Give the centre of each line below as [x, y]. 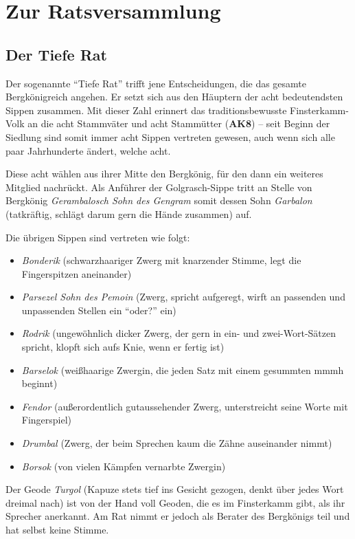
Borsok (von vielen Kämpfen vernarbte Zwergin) [124, 466]
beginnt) [39, 383]
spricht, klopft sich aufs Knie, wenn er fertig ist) [123, 347]
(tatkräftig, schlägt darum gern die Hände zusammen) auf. [129, 213]
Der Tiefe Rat [56, 54]
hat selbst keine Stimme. [57, 530]
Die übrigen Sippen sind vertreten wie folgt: [98, 237]
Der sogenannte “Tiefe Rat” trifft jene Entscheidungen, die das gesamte [156, 83]
